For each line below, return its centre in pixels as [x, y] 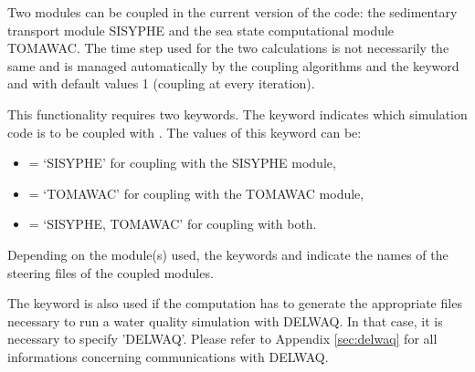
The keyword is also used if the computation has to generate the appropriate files [235, 303]
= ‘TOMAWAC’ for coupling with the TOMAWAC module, [196, 193]
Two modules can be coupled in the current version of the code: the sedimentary [232, 12]
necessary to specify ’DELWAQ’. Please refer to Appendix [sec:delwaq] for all [222, 339]
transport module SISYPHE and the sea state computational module [201, 30]
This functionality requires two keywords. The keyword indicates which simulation [237, 114]
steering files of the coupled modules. [111, 272]
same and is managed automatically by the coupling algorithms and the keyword [233, 65]
